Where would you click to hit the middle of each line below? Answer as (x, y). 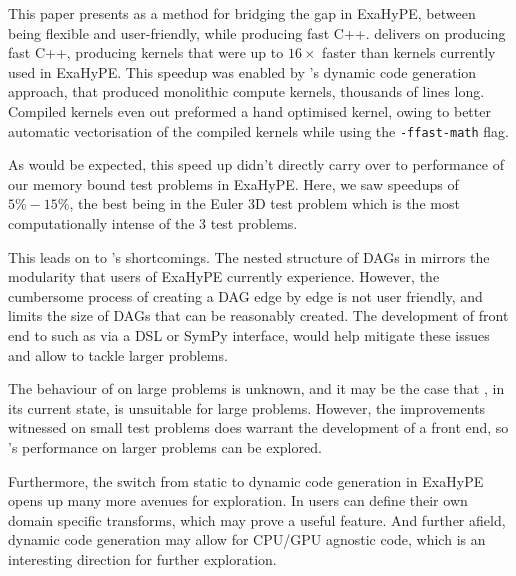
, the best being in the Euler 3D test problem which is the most (264, 203)
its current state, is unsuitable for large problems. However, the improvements (247, 407)
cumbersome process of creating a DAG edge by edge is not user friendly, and (245, 295)
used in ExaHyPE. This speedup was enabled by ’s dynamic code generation (242, 71)
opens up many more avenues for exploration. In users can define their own (238, 500)
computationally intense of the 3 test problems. (153, 223)
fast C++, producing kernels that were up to (146, 52)
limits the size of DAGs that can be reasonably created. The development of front (258, 315)
